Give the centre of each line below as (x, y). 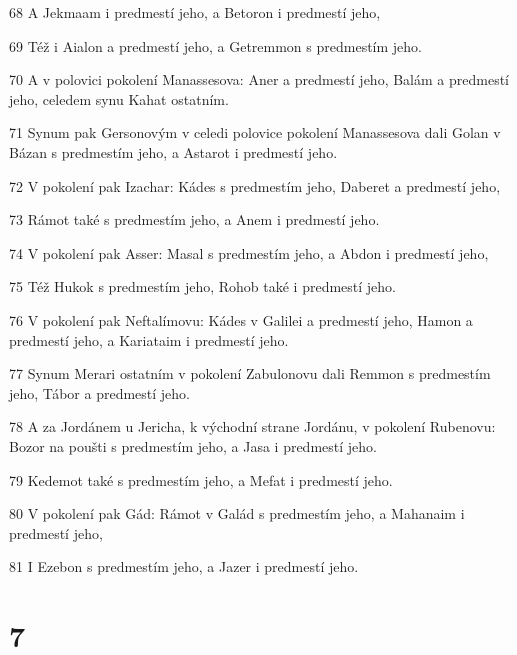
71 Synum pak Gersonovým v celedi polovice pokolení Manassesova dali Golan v (255, 132)
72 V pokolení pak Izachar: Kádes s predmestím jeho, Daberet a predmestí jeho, (255, 185)
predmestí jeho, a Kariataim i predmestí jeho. (149, 339)
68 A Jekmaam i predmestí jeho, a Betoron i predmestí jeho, (195, 12)
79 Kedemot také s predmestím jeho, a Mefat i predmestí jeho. (201, 479)
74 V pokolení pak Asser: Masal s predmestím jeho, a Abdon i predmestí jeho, (249, 252)
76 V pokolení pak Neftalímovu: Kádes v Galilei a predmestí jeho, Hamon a (241, 319)
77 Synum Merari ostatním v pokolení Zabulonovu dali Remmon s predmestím (250, 373)
